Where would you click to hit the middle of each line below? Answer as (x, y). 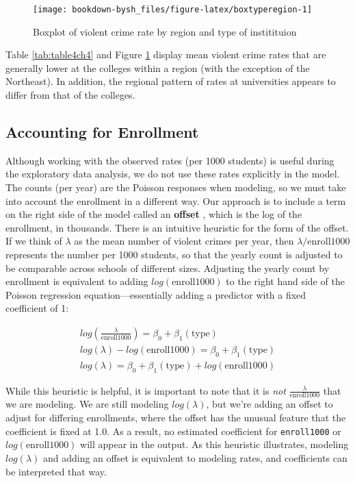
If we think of (34, 241)
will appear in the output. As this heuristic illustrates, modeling (214, 444)
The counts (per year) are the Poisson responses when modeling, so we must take (176, 187)
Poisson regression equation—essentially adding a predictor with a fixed (156, 294)
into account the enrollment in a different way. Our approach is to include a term (176, 200)
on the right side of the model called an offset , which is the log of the (154, 214)
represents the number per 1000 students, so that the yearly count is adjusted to (174, 254)
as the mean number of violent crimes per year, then (184, 241)
